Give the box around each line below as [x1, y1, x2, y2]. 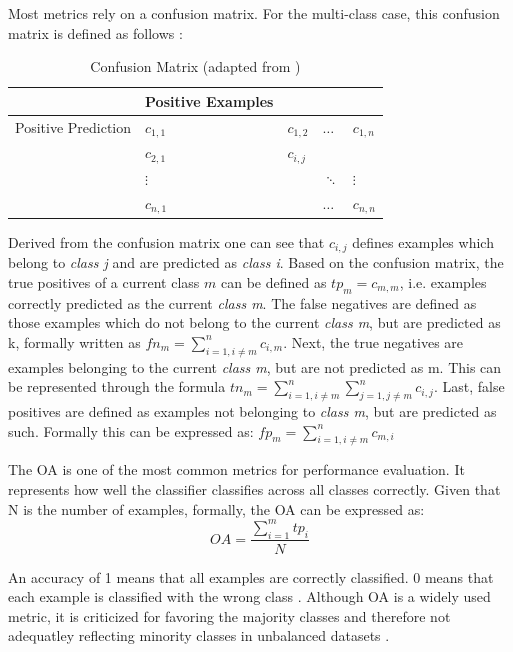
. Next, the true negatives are [283, 331, 464, 352]
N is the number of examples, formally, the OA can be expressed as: [8, 498, 425, 519]
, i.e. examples [399, 271, 487, 292]
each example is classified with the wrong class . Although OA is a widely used [8, 586, 491, 607]
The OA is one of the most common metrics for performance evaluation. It [8, 459, 465, 480]
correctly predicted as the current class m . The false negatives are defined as [8, 292, 477, 313]
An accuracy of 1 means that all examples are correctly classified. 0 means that [8, 566, 494, 587]
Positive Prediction [15, 117, 132, 138]
